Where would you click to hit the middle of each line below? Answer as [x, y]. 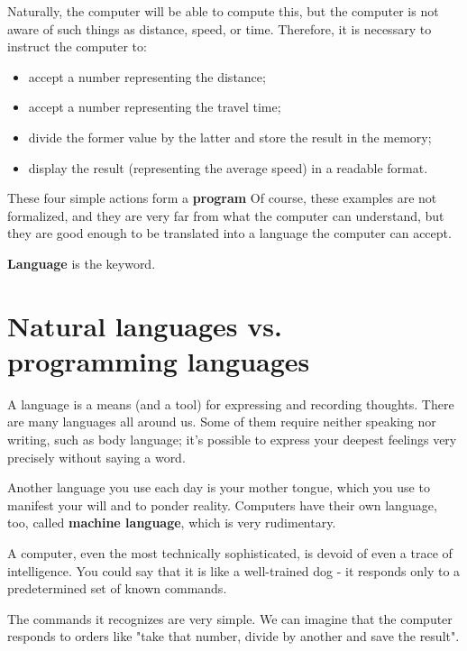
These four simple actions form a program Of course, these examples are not [222, 198]
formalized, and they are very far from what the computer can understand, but [226, 215]
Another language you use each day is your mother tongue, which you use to [219, 487]
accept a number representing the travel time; [155, 107]
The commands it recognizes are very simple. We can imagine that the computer [230, 618]
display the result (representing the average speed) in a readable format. [228, 167]
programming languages [159, 360]
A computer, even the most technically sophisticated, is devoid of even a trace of [230, 553]
